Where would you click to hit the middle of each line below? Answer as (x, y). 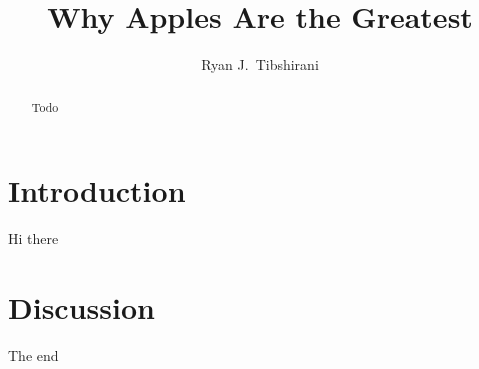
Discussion (81, 306)
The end (33, 354)
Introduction (97, 190)
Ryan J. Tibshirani (260, 64)
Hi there (33, 238)
